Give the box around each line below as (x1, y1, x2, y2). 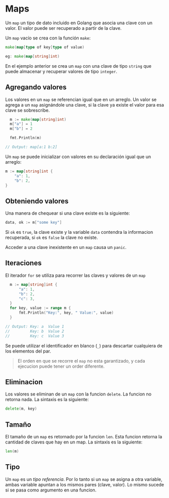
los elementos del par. (5, 348, 51, 354)
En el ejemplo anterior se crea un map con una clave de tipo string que (5, 63, 152, 69)
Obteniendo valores (5, 196, 69, 205)
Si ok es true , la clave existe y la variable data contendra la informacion (5, 229, 153, 235)
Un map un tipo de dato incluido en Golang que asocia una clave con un (5, 20, 153, 26)
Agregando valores (5, 83, 67, 91)
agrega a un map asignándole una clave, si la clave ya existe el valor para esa (5, 102, 164, 108)
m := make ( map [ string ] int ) (10, 117, 67, 122)
